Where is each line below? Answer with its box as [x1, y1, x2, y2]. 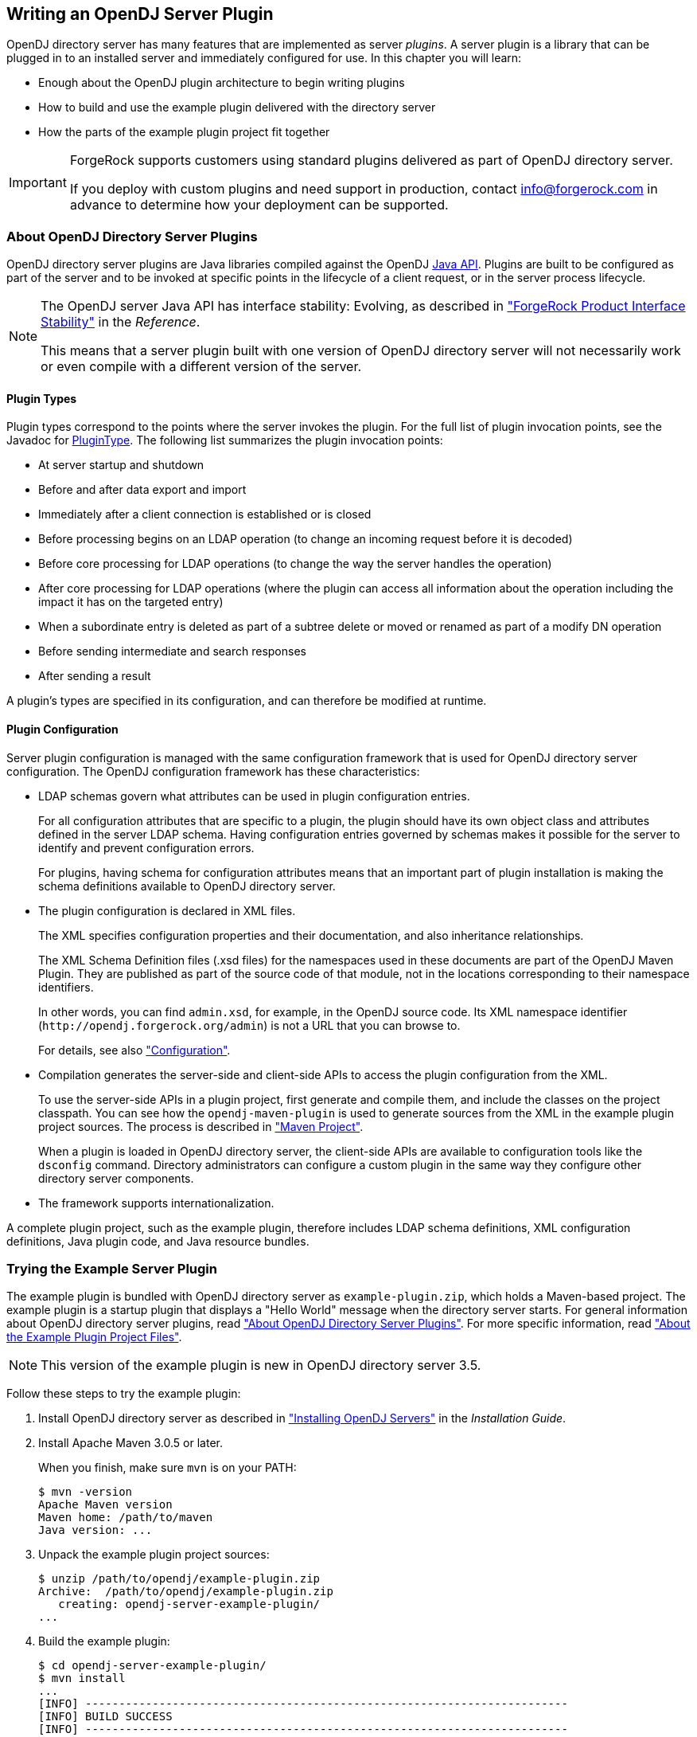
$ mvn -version [38, 1485, 133, 1499]
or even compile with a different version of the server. [41, 358, 362, 375]
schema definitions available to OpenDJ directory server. [38, 878, 336, 893]
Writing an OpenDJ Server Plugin [6, 4, 274, 24]
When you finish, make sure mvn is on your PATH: [38, 1461, 297, 1475]
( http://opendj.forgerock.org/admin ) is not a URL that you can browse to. [38, 1018, 461, 1032]
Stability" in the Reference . [41, 314, 201, 331]
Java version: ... [38, 1524, 153, 1537]
